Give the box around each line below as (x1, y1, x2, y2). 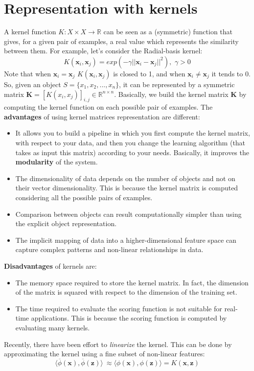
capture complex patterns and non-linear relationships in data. (15, 244, 204, 255)
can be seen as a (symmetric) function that (103, 26, 233, 37)
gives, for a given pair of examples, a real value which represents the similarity (4, 36, 239, 46)
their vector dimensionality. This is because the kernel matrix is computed (15, 183, 238, 193)
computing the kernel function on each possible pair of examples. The (4, 102, 213, 112)
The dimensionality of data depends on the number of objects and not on (15, 173, 235, 183)
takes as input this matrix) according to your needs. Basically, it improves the (15, 147, 249, 157)
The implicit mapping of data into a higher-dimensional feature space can (15, 234, 236, 245)
